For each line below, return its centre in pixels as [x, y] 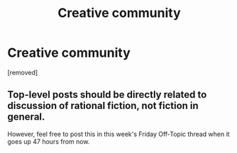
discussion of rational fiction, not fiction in [103, 106]
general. [26, 117]
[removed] [23, 72]
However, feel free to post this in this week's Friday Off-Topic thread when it [118, 134]
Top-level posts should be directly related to [107, 95]
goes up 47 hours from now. [49, 141]
